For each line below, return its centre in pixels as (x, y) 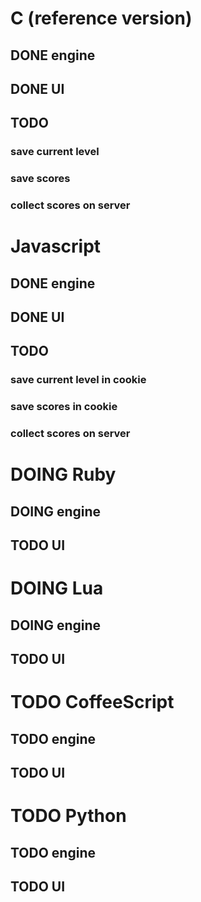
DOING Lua (57, 588)
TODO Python (68, 816)
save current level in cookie (78, 380)
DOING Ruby (63, 474)
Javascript (56, 246)
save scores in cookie (64, 407)
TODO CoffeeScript (92, 702)
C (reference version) (101, 18)
